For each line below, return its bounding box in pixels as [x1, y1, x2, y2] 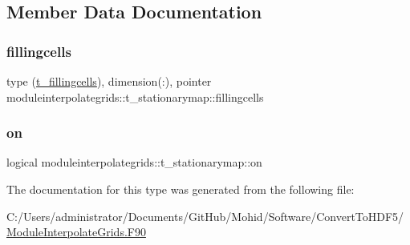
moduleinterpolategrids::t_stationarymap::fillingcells [6, 88, 264, 105]
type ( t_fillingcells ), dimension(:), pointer [6, 73, 212, 89]
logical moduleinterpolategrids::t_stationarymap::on [6, 154, 262, 171]
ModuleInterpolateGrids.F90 [6, 223, 146, 240]
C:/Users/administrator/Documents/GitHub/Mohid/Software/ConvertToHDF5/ [6, 207, 404, 224]
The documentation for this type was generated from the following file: [6, 181, 355, 197]
